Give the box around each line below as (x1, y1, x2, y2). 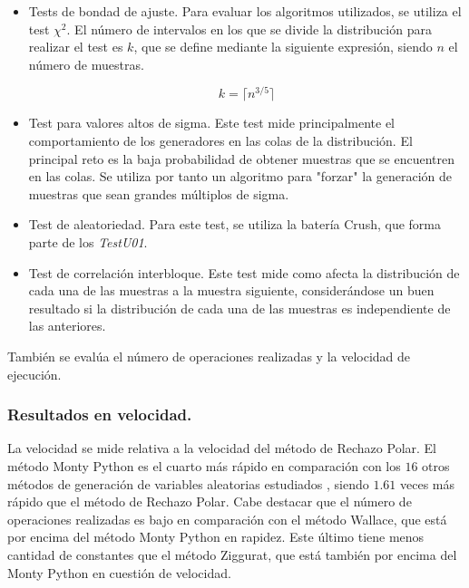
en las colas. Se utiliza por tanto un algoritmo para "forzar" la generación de (28, 167, 453, 186)
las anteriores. (28, 316, 106, 335)
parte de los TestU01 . (28, 233, 148, 252)
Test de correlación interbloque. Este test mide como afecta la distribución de (28, 263, 460, 282)
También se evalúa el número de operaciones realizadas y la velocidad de (7, 346, 411, 365)
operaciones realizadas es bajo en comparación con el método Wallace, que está (7, 509, 447, 528)
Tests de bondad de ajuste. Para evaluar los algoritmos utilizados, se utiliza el (28, 2, 462, 20)
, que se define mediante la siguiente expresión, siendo (133, 37, 433, 56)
